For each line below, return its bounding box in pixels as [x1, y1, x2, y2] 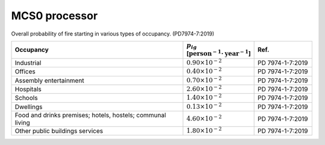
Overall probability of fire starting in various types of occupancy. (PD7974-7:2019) [11, 30, 215, 37]
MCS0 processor [11, 9, 98, 22]
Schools [14, 94, 39, 102]
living [14, 119, 30, 127]
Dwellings [14, 102, 43, 111]
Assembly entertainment [14, 76, 84, 84]
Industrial [14, 58, 42, 67]
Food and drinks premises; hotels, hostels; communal [14, 111, 167, 120]
